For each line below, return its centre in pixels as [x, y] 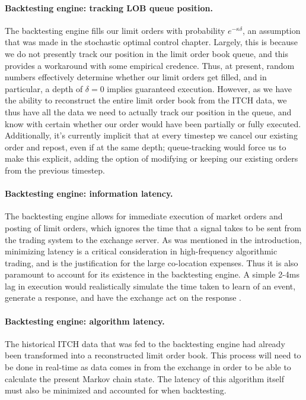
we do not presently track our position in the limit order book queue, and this [147, 53]
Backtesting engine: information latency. [89, 193]
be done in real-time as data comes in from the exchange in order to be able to [148, 367]
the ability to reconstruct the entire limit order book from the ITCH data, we [146, 100]
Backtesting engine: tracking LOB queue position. [109, 7]
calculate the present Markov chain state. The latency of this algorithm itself [144, 378]
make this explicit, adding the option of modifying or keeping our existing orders [152, 158]
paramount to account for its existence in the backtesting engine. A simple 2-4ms [152, 274]
